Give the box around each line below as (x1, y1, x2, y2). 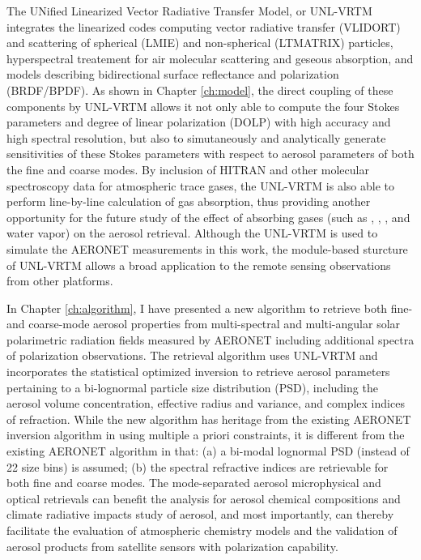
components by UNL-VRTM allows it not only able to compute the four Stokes (6, 97, 400, 114)
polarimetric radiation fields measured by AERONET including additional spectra (6, 331, 415, 348)
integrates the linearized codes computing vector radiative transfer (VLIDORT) (6, 18, 401, 35)
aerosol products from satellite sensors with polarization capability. (6, 537, 338, 554)
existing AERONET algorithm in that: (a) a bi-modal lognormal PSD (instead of (6, 442, 410, 460)
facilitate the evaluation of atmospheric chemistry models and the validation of (6, 522, 398, 538)
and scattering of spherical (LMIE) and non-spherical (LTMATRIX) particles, (6, 34, 393, 51)
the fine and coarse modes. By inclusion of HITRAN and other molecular (6, 160, 369, 177)
